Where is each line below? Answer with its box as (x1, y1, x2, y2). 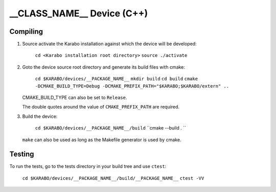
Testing (9, 150, 34, 159)
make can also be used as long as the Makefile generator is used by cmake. (22, 136, 181, 143)
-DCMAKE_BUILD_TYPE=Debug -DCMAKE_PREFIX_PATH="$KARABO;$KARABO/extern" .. (35, 83, 229, 89)
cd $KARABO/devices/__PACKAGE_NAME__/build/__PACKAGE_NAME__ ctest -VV (22, 175, 204, 181)
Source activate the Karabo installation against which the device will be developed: (22, 41, 197, 47)
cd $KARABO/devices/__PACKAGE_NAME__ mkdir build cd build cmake (35, 76, 198, 82)
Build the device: (22, 113, 58, 119)
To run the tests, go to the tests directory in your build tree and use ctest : (9, 163, 167, 169)
